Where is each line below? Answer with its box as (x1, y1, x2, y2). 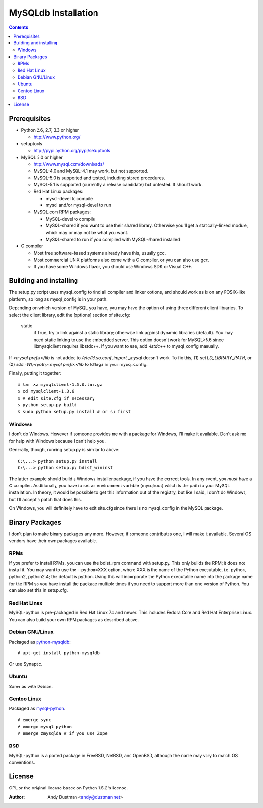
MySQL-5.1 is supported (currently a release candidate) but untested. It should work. (33, 182, 203, 187)
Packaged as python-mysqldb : (9, 639, 71, 645)
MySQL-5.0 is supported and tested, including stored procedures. (33, 175, 165, 181)
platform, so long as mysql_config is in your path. (9, 296, 108, 302)
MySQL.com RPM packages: (33, 209, 91, 215)
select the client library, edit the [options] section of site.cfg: (9, 312, 130, 318)
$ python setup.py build (18, 402, 77, 407)
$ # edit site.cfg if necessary (18, 395, 95, 401)
